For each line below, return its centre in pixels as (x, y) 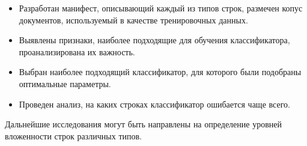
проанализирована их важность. (77, 51)
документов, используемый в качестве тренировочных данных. (133, 20)
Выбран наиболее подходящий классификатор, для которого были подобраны (160, 72)
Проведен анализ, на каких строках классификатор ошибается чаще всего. (154, 104)
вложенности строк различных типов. (73, 135)
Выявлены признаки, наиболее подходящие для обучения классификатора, (154, 40)
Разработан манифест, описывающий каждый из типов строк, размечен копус (161, 8)
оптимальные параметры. (65, 83)
